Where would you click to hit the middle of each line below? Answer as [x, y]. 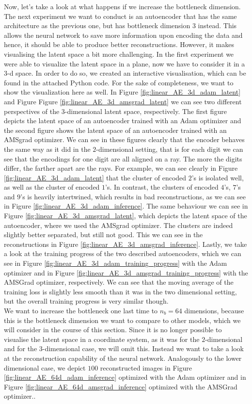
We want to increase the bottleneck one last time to [81, 310]
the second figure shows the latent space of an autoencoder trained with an [115, 130]
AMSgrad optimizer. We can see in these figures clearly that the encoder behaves [124, 139]
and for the [21, 348]
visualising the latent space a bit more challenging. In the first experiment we [119, 54]
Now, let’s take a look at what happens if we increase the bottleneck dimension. [122, 6]
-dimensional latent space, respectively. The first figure [146, 111]
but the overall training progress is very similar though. [86, 301]
